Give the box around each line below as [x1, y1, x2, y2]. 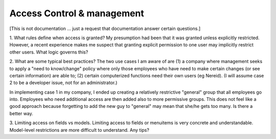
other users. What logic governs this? [9, 49, 88, 55]
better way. [9, 110, 33, 117]
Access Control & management [9, 8, 144, 19]
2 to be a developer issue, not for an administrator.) [9, 79, 118, 86]
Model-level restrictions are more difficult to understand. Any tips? [9, 127, 149, 133]
